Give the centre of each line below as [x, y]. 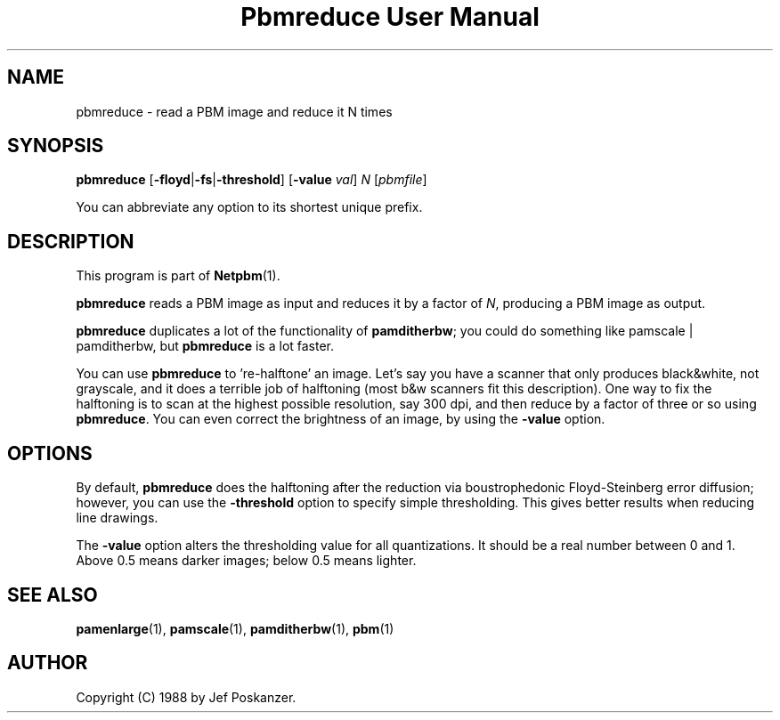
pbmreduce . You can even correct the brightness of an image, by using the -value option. [341, 419]
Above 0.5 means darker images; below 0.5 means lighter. [246, 561]
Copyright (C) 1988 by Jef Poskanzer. [186, 697]
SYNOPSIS [56, 146]
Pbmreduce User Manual [390, 17]
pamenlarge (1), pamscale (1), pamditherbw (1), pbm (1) [235, 628]
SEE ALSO [53, 595]
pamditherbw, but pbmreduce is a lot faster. [205, 346]
